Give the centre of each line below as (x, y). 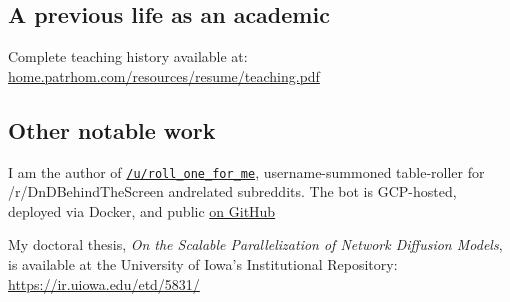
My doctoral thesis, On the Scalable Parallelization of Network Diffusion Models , (255, 244)
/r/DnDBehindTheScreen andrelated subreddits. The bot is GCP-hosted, (232, 191)
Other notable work (112, 129)
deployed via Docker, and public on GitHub (142, 210)
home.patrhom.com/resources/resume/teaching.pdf (164, 75)
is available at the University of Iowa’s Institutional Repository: (203, 264)
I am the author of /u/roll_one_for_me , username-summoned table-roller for (246, 171)
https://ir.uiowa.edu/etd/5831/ (104, 283)
